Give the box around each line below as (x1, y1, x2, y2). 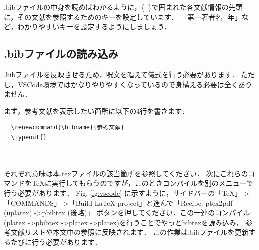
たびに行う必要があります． (10, 236, 102, 247)
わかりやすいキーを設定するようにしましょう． (17, 21, 171, 32)
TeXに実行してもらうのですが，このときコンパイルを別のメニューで (31, 178, 253, 188)
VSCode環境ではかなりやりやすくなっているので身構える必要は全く (17, 79, 238, 89)
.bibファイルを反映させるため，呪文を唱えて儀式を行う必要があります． (4, 69, 239, 79)
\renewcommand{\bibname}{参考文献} (11, 124, 124, 131)
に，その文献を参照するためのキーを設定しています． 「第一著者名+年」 (4, 11, 242, 22)
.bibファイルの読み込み (4, 46, 119, 61)
